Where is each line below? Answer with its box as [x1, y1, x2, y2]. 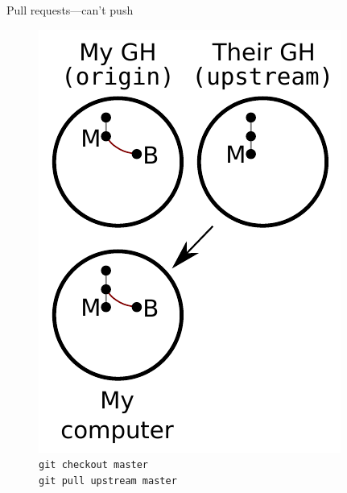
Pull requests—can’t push [6, 2, 134, 18]
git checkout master [39, 459, 149, 471]
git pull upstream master [39, 474, 177, 487]
